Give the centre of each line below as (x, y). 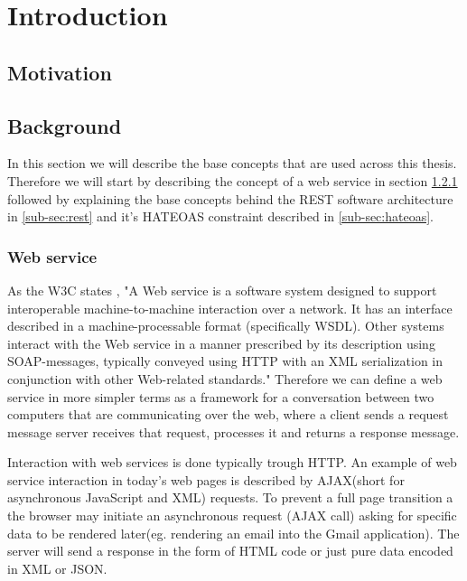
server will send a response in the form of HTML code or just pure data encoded (230, 551)
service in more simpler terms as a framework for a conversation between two (221, 396)
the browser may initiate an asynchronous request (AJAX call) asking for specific (232, 515)
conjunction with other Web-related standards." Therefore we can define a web (225, 378)
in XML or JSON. (57, 568)
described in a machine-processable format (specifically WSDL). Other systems (226, 326)
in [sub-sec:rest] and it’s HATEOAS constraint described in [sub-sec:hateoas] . (220, 216)
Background (65, 125)
